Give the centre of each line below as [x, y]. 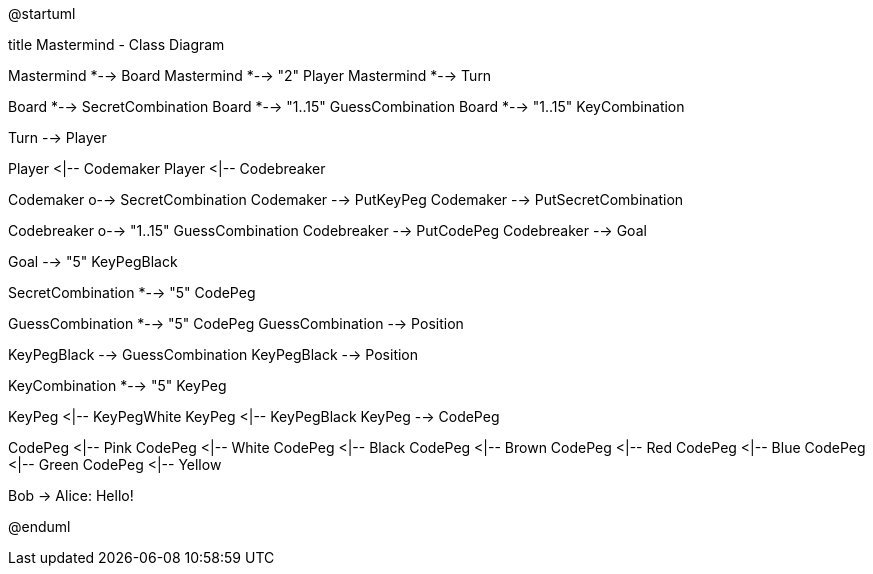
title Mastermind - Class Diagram [116, 44]
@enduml [39, 526]
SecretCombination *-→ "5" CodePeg [132, 292]
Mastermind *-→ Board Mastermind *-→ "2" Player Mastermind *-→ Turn [250, 75]
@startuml [42, 13]
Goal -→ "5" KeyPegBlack [93, 261]
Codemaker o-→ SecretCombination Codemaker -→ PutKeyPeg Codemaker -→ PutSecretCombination [346, 199]
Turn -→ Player [57, 137]
